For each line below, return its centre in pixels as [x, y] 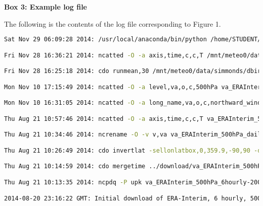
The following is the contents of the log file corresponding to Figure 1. [113, 23]
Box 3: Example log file [46, 7]
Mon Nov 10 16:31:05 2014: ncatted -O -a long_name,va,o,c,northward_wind [133, 103]
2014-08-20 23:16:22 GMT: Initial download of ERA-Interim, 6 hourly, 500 [133, 198]
